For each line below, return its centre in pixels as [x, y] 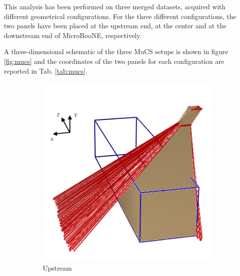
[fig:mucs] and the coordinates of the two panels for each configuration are [114, 61]
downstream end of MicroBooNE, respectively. [73, 35]
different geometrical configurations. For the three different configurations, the [120, 16]
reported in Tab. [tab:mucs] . [46, 70]
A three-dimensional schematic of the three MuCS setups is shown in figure [116, 51]
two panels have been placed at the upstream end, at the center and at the [115, 26]
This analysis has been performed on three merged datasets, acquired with [115, 6]
